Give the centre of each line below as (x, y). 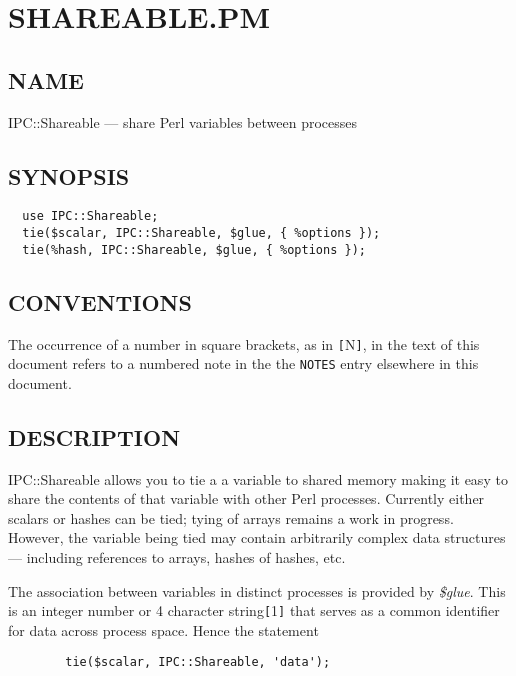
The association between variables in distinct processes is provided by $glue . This (257, 590)
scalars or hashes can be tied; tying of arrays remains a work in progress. (231, 517)
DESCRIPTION (94, 436)
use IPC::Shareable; (90, 216)
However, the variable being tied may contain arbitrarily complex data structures (257, 537)
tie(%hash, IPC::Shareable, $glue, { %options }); (194, 249)
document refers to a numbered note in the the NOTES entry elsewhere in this (243, 363)
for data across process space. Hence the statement (163, 629)
